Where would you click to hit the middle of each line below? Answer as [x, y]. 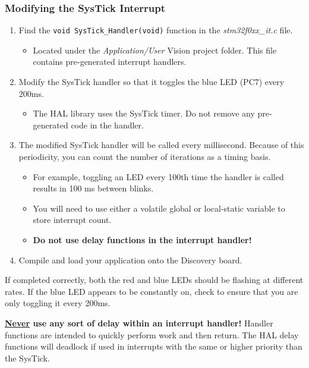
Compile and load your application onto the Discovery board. [130, 260]
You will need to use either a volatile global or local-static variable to [159, 208]
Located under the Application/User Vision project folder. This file [155, 50]
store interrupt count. [72, 220]
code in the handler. [107, 125]
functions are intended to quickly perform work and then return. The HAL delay [152, 334]
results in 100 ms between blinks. [93, 188]
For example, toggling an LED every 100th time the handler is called [158, 176]
